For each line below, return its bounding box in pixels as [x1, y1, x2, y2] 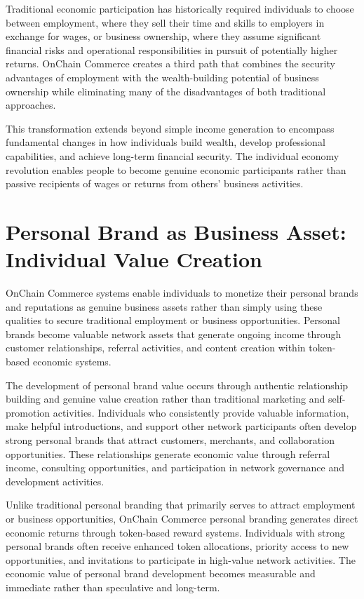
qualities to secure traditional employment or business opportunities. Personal [6, 313, 340, 328]
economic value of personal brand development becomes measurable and [6, 566, 316, 581]
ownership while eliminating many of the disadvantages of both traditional [6, 83, 326, 98]
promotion [6, 405, 50, 419]
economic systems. [32, 354, 112, 368]
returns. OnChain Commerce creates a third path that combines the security [6, 56, 335, 71]
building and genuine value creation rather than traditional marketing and [6, 391, 325, 406]
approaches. [6, 97, 56, 112]
